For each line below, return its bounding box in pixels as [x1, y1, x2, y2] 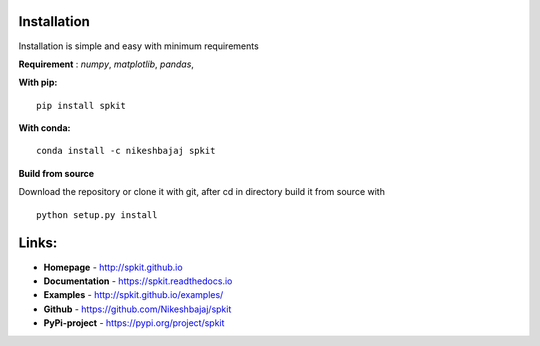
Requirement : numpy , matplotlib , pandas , [18, 58, 195, 70]
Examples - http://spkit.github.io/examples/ [43, 289, 224, 301]
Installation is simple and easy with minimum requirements [18, 40, 259, 52]
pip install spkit [36, 100, 127, 111]
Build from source [18, 167, 95, 179]
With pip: [18, 76, 58, 89]
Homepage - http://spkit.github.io [43, 261, 184, 273]
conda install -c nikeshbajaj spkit [36, 145, 216, 157]
